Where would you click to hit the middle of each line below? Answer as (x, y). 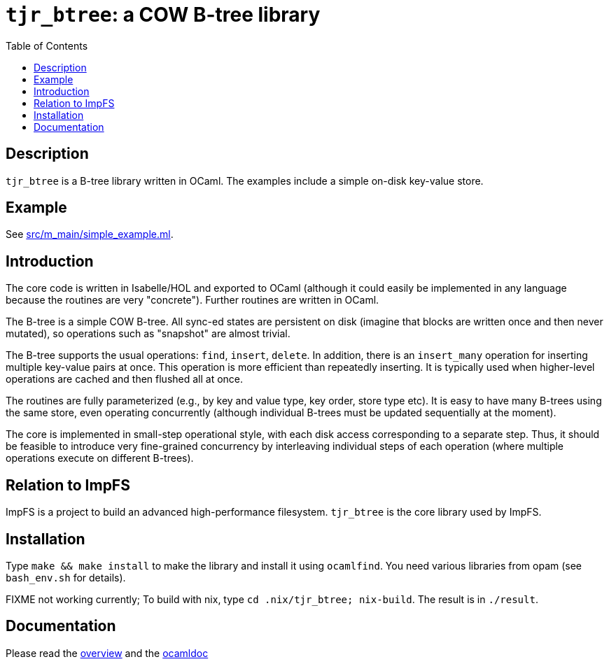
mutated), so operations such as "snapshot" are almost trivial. (148, 334)
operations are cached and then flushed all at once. (125, 379)
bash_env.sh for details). (66, 577)
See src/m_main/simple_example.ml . (90, 234)
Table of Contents (47, 45)
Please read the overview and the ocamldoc (107, 653)
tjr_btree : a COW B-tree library (163, 15)
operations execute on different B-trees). (100, 458)
